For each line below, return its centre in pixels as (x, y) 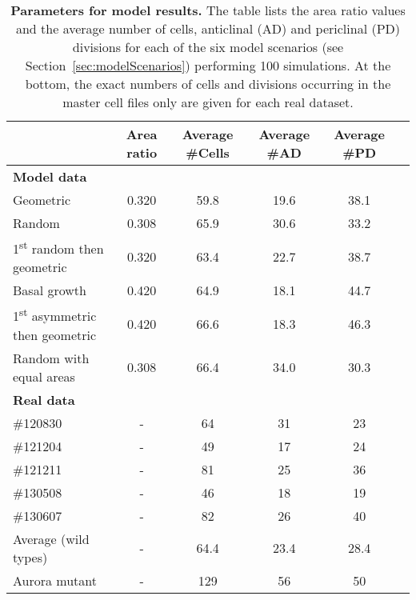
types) (30, 557)
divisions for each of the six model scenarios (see (208, 47)
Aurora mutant (55, 580)
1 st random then (58, 248)
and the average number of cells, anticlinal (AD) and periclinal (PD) (208, 28)
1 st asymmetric (55, 315)
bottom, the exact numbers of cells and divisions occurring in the (208, 84)
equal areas (44, 376)
